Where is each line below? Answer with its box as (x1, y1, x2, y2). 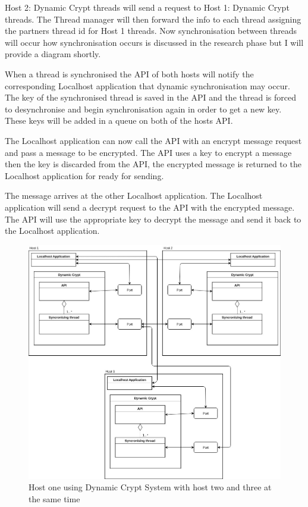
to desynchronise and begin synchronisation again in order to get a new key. (5, 102, 282, 115)
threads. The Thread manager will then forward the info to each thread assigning (5, 12, 301, 25)
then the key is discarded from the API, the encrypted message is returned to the (5, 158, 301, 170)
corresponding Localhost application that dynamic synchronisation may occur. (5, 79, 290, 92)
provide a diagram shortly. (5, 48, 101, 60)
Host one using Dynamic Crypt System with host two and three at (29, 481, 272, 493)
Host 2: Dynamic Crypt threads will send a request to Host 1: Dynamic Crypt (5, 1, 290, 13)
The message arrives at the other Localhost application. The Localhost (5, 189, 263, 202)
